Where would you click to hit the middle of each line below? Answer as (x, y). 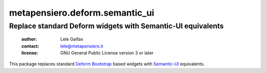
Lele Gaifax (72, 39)
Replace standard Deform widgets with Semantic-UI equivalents (116, 26)
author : (29, 39)
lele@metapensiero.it (82, 46)
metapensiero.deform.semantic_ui (82, 13)
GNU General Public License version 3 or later (107, 53)
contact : (30, 46)
